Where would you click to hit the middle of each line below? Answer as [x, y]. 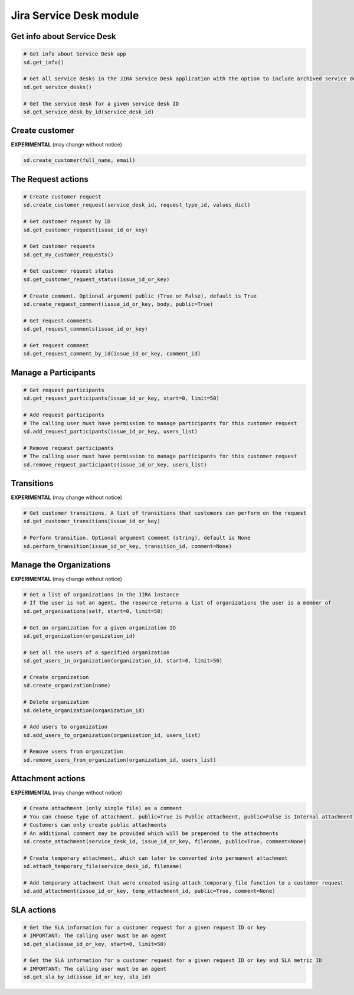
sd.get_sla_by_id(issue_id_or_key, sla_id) [87, 977]
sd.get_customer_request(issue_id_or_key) [86, 230]
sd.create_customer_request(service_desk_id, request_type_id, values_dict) [137, 205]
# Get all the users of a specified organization [96, 652]
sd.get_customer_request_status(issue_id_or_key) [96, 279]
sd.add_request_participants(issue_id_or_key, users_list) [110, 431]
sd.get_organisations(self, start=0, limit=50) [93, 611]
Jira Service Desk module [75, 15]
